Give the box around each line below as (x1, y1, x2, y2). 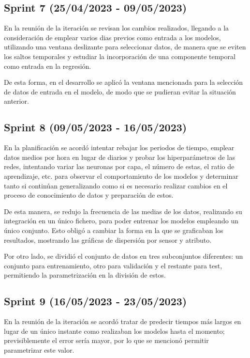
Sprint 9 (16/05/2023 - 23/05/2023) (4, 294, 187, 309)
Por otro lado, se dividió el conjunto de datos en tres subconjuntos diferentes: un (4, 251, 243, 261)
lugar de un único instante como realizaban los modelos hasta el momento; (4, 326, 225, 336)
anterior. (4, 96, 29, 106)
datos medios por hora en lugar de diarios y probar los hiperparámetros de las (4, 152, 235, 162)
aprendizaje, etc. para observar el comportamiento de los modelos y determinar (4, 171, 238, 181)
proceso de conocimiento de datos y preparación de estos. (4, 190, 174, 200)
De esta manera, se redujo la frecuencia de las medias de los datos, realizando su (4, 206, 242, 216)
